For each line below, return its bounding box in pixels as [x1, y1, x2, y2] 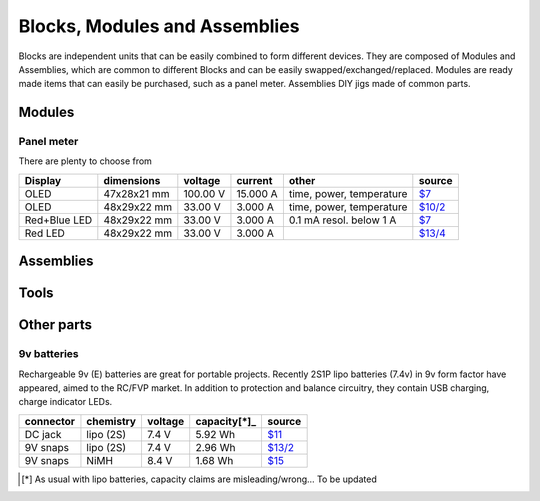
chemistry [86, 414, 137, 428]
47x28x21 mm [103, 186, 170, 200]
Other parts [18, 316, 92, 334]
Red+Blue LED [24, 213, 93, 227]
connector [24, 414, 75, 428]
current [236, 173, 273, 187]
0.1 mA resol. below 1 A [288, 213, 397, 227]
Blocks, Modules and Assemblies [18, 15, 300, 37]
